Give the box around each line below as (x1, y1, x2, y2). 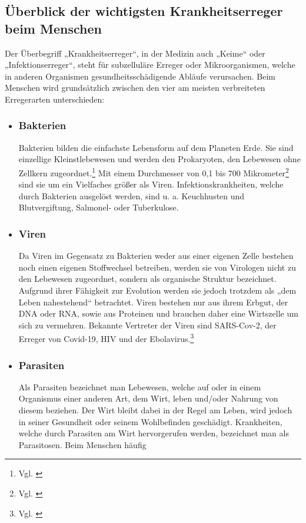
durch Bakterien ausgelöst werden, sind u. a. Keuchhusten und (18, 189, 245, 202)
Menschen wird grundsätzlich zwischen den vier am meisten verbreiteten (5, 81, 265, 94)
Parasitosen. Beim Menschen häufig (18, 438, 147, 450)
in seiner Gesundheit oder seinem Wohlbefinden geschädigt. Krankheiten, (18, 415, 282, 427)
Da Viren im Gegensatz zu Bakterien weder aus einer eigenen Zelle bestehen (18, 249, 294, 262)
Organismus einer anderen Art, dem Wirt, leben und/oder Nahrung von (18, 392, 278, 404)
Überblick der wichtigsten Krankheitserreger (5, 2, 283, 20)
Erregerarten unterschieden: (5, 93, 105, 105)
